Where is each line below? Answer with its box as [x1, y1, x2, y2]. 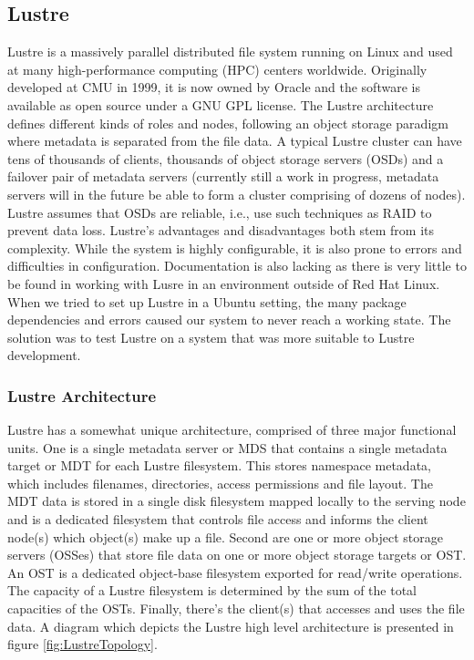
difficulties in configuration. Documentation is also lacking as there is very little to [7, 256, 467, 275]
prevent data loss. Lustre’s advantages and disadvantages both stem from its [7, 221, 435, 240]
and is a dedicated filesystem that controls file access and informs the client [7, 510, 428, 529]
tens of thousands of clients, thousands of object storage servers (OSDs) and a [7, 149, 444, 168]
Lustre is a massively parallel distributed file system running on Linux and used [7, 42, 453, 61]
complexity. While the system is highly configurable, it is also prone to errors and [7, 238, 462, 257]
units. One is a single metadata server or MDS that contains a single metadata [7, 438, 448, 457]
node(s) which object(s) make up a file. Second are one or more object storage [7, 527, 443, 546]
